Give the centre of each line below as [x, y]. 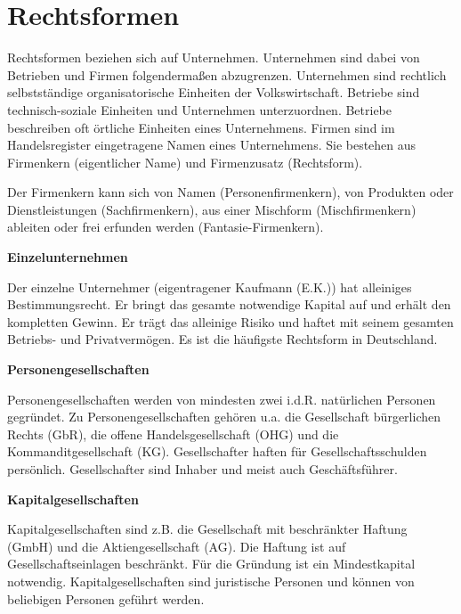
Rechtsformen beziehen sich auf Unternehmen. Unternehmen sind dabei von [214, 57]
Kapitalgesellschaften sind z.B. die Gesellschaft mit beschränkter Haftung [207, 529]
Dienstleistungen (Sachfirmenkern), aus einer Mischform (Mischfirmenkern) [212, 209]
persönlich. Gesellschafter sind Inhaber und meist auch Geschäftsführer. [202, 469]
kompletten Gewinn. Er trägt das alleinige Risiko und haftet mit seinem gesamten [230, 321]
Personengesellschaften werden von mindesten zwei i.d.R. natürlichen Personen [222, 399]
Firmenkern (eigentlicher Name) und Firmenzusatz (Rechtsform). [185, 162]
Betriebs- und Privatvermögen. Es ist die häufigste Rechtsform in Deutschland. [222, 339]
